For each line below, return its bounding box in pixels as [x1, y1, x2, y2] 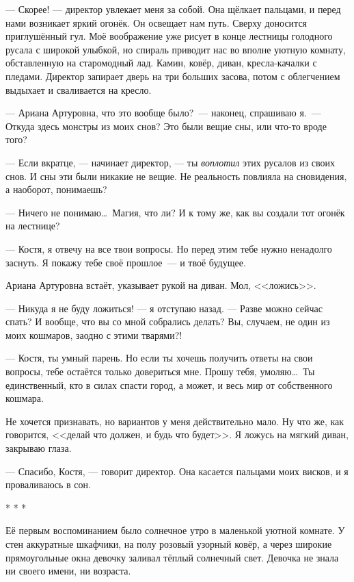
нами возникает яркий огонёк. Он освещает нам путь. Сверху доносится [5, 15, 308, 29]
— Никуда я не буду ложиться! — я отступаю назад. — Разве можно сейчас [5, 301, 323, 315]
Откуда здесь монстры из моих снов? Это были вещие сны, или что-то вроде [5, 118, 327, 133]
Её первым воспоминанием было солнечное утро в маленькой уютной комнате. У [5, 523, 345, 537]
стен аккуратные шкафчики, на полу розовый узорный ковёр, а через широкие [5, 537, 332, 551]
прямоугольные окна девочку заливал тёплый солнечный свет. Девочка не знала [5, 550, 339, 564]
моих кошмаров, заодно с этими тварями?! [5, 327, 182, 342]
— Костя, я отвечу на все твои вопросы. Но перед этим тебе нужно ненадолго [5, 241, 332, 255]
